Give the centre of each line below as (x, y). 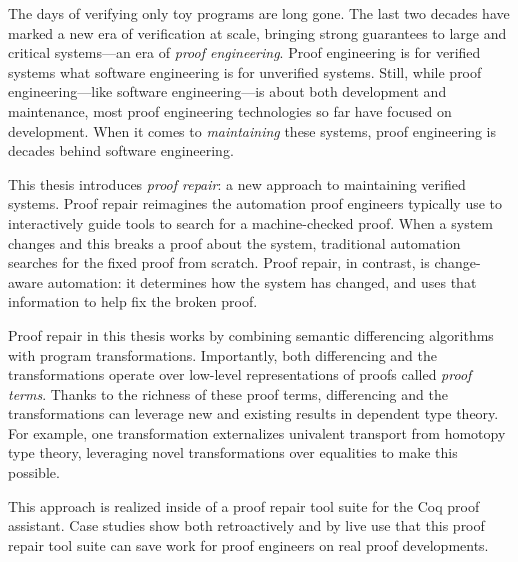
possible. (34, 472)
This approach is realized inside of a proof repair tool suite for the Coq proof (244, 505)
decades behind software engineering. (121, 150)
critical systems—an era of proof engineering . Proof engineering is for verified (244, 52)
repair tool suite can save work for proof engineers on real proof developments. (248, 544)
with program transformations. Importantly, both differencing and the (223, 354)
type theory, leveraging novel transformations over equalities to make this (233, 452)
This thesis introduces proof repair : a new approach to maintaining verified (237, 183)
